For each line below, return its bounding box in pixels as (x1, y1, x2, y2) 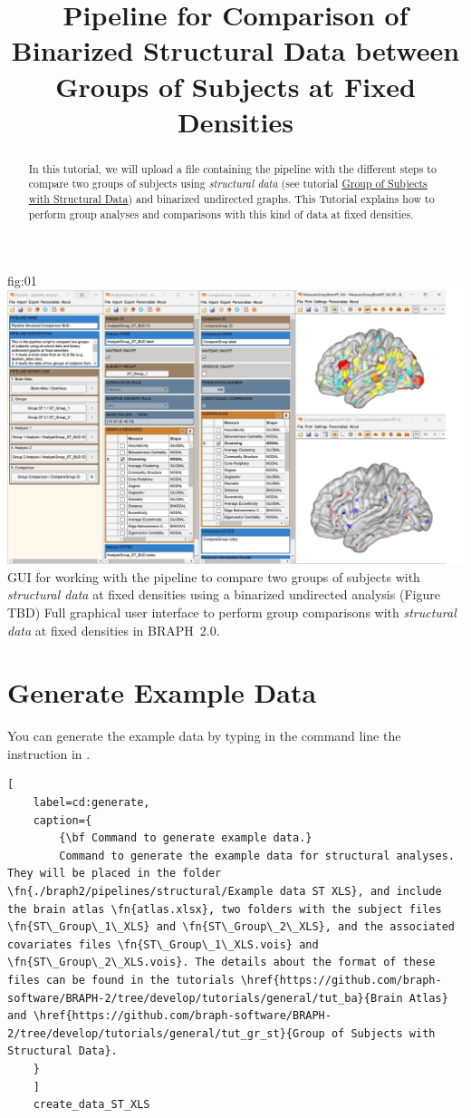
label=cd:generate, (33, 796, 150, 810)
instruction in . (7, 744, 91, 763)
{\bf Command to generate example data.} (59, 831, 312, 845)
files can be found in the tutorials (7, 973, 235, 987)
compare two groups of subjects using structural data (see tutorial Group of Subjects (28, 176, 428, 191)
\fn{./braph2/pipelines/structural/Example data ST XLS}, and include (7, 885, 442, 898)
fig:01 (7, 271, 37, 290)
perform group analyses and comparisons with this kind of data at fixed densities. (28, 206, 414, 221)
